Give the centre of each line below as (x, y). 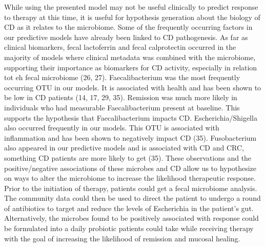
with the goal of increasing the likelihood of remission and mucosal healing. (122, 238)
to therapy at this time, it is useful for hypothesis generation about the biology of (132, 17)
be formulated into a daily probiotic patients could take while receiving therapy (129, 228)
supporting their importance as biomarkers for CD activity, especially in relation (131, 67)
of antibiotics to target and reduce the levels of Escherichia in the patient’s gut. (129, 208)
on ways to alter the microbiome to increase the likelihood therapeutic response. (130, 178)
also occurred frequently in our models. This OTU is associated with (112, 128)
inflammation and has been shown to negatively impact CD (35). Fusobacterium (130, 137)
